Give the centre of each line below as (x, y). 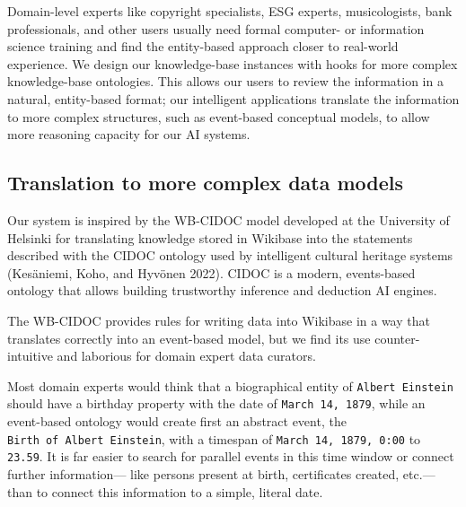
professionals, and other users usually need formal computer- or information (216, 28)
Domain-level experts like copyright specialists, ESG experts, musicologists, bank (230, 11)
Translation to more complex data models (206, 183)
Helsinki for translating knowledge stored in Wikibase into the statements (210, 237)
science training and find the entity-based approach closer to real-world (203, 46)
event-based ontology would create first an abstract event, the (177, 421)
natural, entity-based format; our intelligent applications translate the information (233, 98)
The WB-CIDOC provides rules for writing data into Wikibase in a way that (219, 320)
